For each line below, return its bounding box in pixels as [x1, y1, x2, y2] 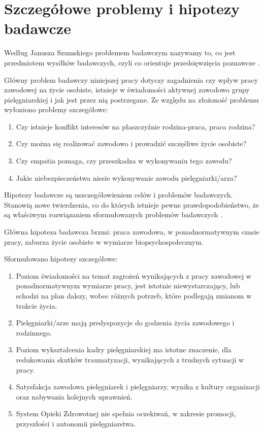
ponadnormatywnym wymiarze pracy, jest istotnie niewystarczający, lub [16, 280, 240, 291]
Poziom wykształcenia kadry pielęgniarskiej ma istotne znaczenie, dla [16, 344, 232, 355]
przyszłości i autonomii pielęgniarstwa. [16, 418, 136, 428]
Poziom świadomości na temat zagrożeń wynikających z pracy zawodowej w [16, 270, 251, 281]
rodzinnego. [16, 327, 52, 338]
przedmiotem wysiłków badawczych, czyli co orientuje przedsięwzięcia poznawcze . [4, 57, 260, 68]
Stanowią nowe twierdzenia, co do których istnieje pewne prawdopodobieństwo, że [4, 199, 259, 210]
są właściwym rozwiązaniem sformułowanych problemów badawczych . [4, 209, 223, 220]
